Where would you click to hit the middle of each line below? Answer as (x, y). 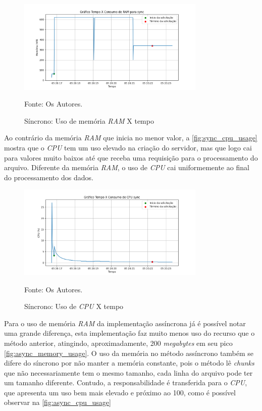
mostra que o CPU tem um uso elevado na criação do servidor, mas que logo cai (128, 147)
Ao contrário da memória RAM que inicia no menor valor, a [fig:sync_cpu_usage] (131, 138)
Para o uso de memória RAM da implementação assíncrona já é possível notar (125, 323)
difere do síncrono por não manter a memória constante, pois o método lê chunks (129, 363)
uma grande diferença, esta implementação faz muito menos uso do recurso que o (129, 333)
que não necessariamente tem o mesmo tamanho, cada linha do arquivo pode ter (128, 372)
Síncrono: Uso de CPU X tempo (74, 306)
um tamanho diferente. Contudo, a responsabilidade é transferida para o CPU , (126, 382)
